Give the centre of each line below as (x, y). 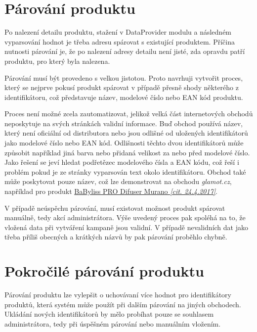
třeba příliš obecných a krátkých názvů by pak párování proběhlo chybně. (116, 237)
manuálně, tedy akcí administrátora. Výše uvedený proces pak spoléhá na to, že (125, 217)
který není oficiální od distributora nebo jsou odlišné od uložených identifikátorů (126, 133)
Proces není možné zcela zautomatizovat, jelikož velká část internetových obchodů (129, 114)
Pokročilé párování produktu (104, 271)
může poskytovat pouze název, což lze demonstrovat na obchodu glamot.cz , (118, 181)
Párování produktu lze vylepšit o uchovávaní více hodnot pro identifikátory (118, 295)
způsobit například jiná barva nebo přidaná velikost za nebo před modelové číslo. (127, 152)
